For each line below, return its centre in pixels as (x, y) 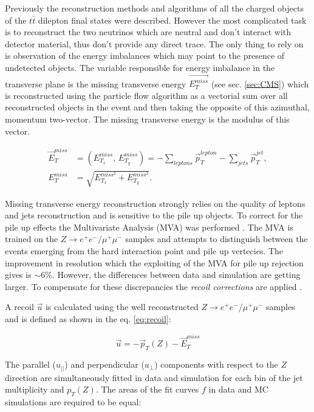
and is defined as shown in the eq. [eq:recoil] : (88, 318)
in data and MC (238, 389)
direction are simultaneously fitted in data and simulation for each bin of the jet (154, 377)
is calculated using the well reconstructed (122, 307)
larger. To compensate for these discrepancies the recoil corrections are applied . (154, 286)
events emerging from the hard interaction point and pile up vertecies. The (144, 250)
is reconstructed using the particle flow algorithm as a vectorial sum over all (146, 95)
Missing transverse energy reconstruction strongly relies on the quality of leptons (155, 203)
